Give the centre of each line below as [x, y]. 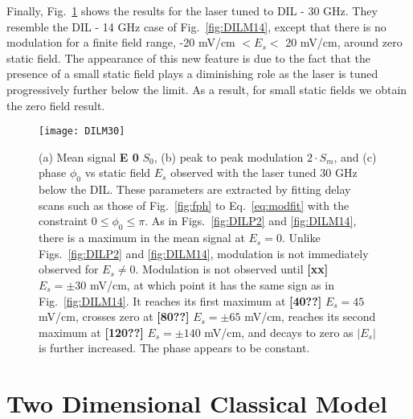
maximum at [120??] [91, 332]
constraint [63, 221]
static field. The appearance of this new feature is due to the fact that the [188, 58]
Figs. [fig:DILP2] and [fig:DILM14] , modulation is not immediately [204, 253]
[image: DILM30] [82, 131]
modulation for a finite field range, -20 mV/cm [121, 42]
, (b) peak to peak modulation [229, 156]
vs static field [118, 173]
